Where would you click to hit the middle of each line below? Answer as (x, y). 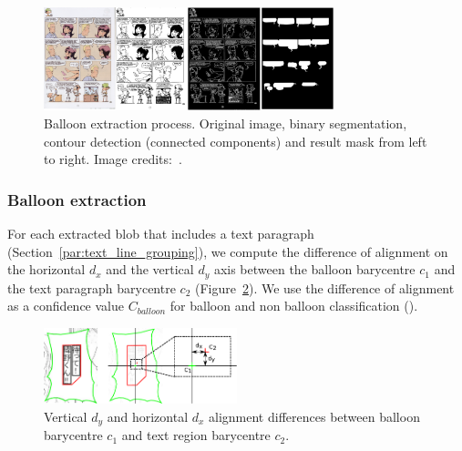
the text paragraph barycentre (92, 287)
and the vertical (150, 269)
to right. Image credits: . (113, 159)
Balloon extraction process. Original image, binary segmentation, (226, 123)
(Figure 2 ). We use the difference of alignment (324, 287)
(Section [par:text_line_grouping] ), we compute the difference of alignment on (228, 251)
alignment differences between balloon (314, 416)
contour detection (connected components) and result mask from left (236, 141)
